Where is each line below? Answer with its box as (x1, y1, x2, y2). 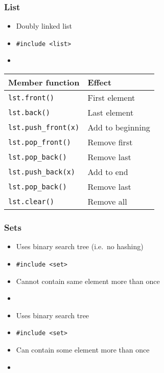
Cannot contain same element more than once (16, 275, 160, 286)
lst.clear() (8, 197, 55, 206)
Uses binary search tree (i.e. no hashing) (16, 241, 144, 252)
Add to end (87, 166, 128, 178)
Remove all (87, 195, 127, 208)
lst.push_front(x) (8, 123, 80, 131)
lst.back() (8, 108, 50, 117)
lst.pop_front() (8, 138, 71, 146)
